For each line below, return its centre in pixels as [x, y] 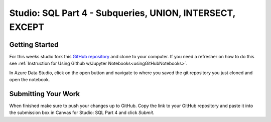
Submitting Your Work [45, 94]
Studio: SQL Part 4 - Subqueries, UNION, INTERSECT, [122, 13]
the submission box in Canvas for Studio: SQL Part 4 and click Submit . [82, 113]
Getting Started [34, 45]
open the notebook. [30, 80]
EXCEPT [27, 27]
